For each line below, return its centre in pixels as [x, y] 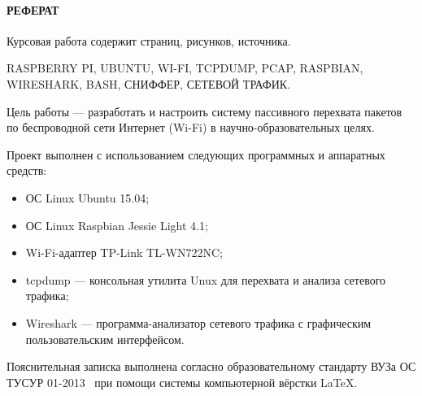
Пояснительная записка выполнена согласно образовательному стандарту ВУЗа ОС [211, 366]
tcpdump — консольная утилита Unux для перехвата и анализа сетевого [206, 279]
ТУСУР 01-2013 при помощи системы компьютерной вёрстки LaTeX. [182, 382]
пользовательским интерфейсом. [105, 339]
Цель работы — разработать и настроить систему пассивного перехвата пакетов [204, 111]
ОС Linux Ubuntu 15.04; [87, 197]
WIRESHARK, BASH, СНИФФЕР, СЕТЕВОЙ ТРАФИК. [149, 83]
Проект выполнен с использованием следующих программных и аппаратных [196, 154]
